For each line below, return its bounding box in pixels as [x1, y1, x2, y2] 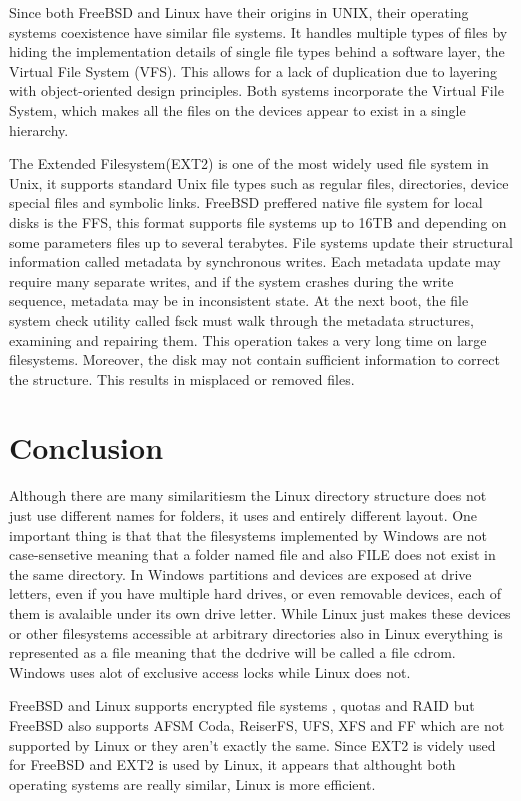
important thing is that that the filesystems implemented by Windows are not [9, 524, 488, 545]
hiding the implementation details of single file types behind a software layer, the [9, 41, 505, 62]
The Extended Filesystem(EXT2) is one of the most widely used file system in [9, 153, 489, 174]
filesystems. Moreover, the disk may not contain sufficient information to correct [9, 349, 500, 370]
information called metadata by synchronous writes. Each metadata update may [9, 251, 501, 272]
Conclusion [9, 427, 164, 468]
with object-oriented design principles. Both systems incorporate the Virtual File [9, 80, 504, 101]
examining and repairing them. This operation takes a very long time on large [9, 329, 487, 350]
